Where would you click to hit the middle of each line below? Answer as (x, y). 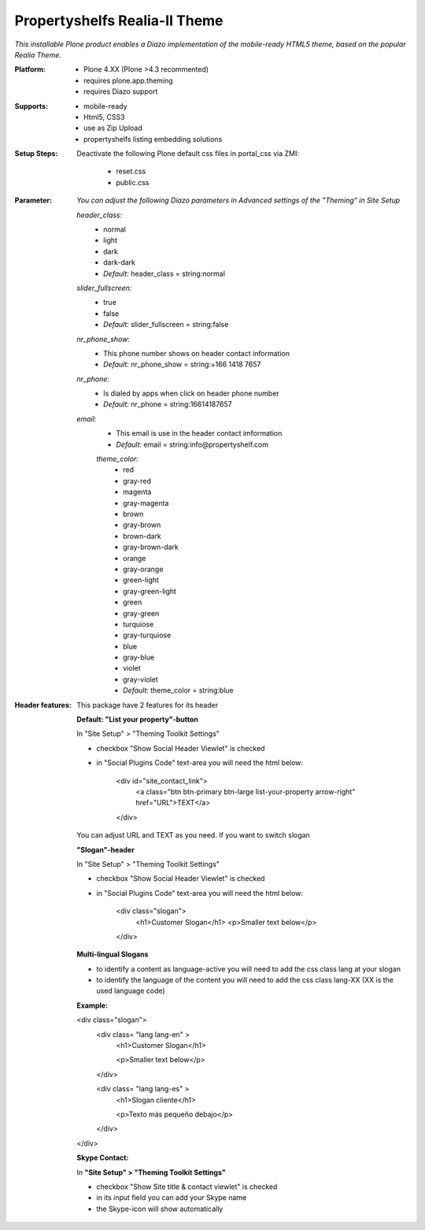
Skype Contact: (103, 1158)
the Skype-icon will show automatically (160, 1209)
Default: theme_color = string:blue (178, 690)
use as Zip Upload (113, 128)
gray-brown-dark (151, 547)
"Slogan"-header (106, 849)
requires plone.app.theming (128, 80)
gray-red (137, 481)
